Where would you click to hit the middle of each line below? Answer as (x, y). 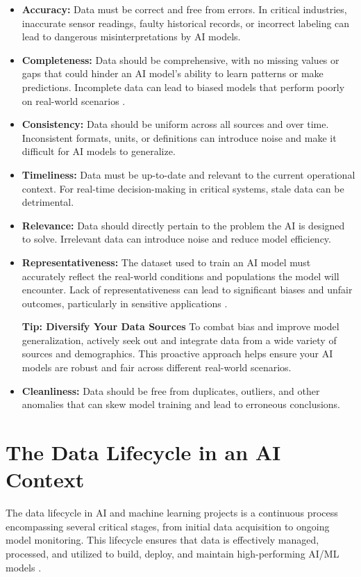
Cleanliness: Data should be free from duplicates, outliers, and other (171, 390)
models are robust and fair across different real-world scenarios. (157, 367)
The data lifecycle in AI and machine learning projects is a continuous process (172, 513)
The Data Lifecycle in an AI (143, 452)
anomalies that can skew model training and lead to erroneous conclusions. (181, 404)
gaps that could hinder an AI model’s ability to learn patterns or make (173, 73)
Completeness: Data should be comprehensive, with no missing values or (180, 59)
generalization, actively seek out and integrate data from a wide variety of (179, 340)
